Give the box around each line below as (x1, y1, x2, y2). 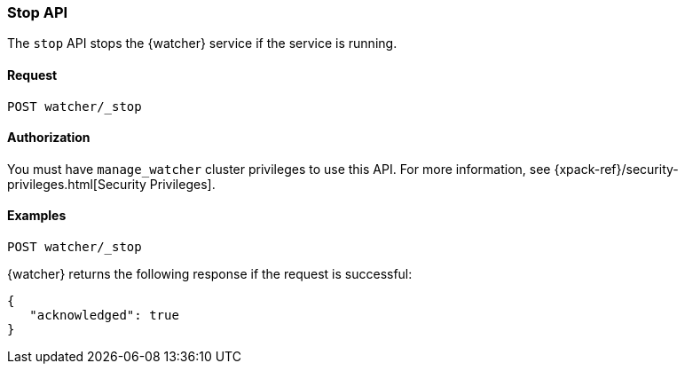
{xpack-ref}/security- (554, 161, 679, 177)
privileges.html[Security (7, 176, 146, 192)
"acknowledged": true (29, 308, 179, 323)
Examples (7, 208, 67, 224)
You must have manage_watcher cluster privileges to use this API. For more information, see (7, 161, 551, 177)
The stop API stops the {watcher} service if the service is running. (7, 36, 398, 51)
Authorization (7, 130, 91, 146)
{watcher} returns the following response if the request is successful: (7, 266, 413, 282)
